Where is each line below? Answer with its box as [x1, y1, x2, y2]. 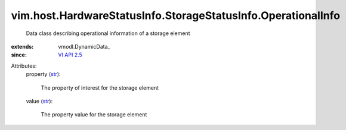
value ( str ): [26, 97, 53, 104]
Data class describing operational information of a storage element [26, 30, 190, 37]
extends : [11, 43, 34, 50]
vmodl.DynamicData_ [58, 43, 110, 50]
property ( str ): [26, 71, 61, 78]
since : [11, 51, 27, 59]
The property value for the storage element [41, 111, 147, 118]
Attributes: [11, 62, 37, 69]
